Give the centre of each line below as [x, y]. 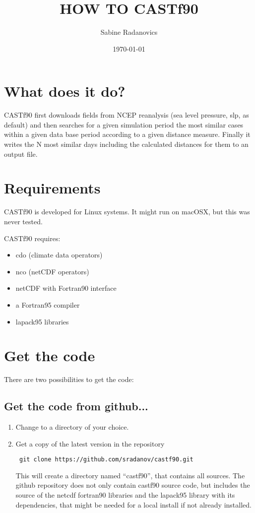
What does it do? [65, 91]
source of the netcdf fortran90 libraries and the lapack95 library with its [125, 495]
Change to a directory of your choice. [72, 427]
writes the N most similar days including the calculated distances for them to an [126, 144]
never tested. [23, 221]
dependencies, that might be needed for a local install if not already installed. [133, 504]
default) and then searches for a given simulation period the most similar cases [124, 124]
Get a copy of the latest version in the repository [90, 443]
